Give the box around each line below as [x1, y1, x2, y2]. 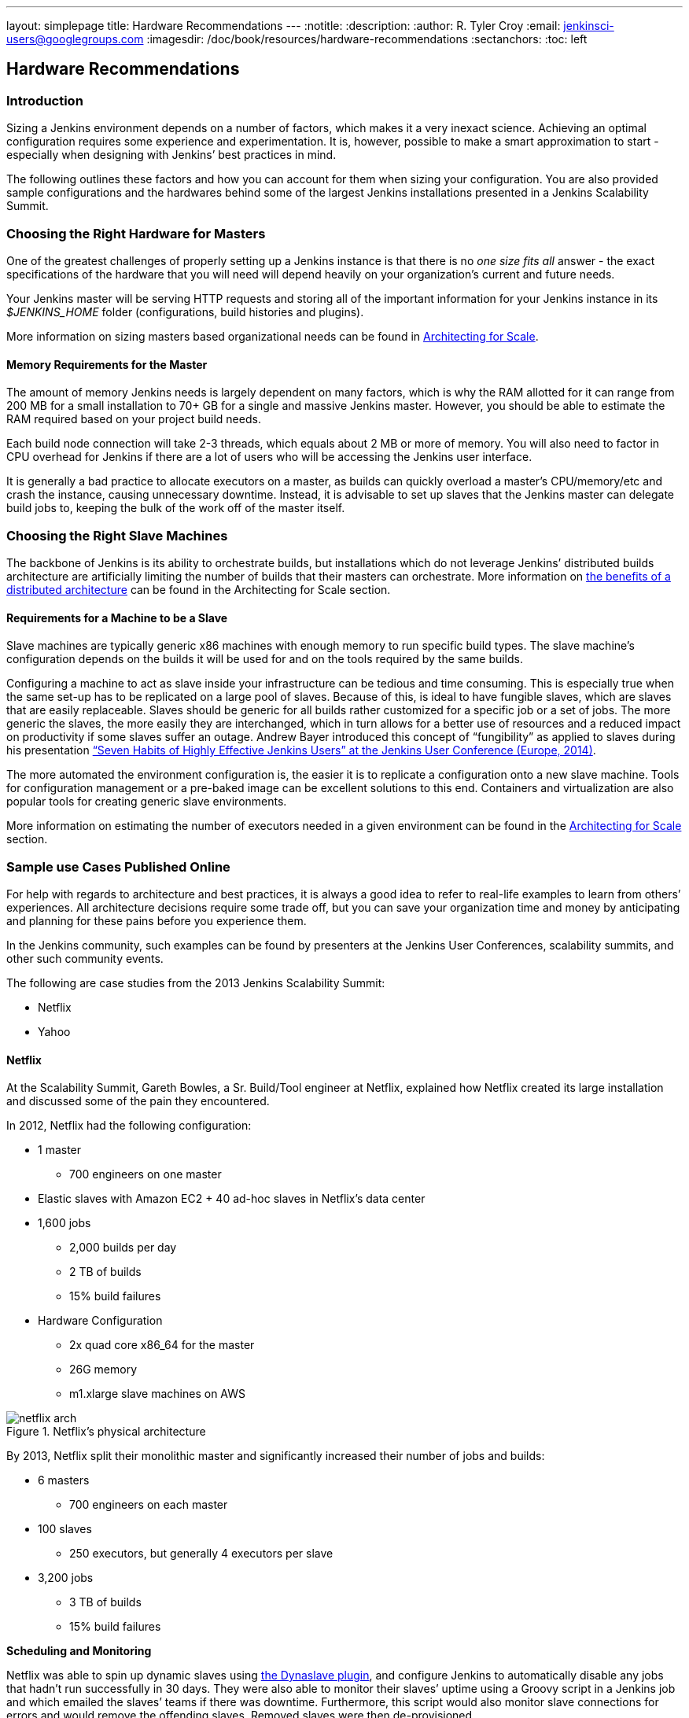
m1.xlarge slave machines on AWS [69, 1387, 245, 1401]
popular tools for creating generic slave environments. [6, 794, 287, 809]
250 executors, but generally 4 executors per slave [69, 1547, 333, 1561]
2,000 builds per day [69, 1241, 177, 1255]
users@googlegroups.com [6, 32, 144, 46]
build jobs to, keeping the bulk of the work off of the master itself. [6, 501, 345, 515]
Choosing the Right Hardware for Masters [6, 225, 266, 241]
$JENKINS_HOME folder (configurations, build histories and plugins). [6, 304, 364, 319]
